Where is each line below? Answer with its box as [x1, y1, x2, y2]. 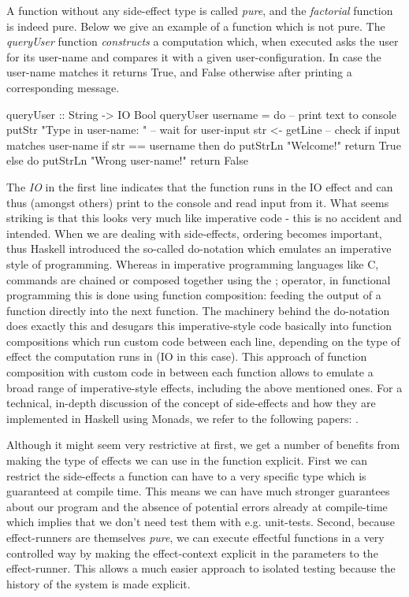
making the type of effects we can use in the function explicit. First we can [6, 452, 368, 469]
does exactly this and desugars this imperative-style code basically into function [6, 317, 392, 334]
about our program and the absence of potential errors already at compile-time [6, 498, 388, 514]
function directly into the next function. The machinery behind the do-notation [6, 302, 390, 318]
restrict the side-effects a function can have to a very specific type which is [6, 467, 366, 484]
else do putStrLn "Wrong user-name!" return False [6, 152, 248, 169]
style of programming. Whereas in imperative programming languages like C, [6, 255, 379, 272]
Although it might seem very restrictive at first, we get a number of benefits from [6, 436, 400, 453]
